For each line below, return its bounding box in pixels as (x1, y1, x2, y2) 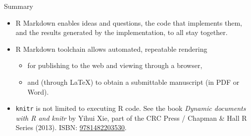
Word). (27, 86, 49, 97)
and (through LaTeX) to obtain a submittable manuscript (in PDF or (27, 76, 240, 87)
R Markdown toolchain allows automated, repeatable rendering (15, 43, 207, 54)
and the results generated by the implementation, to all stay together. (15, 27, 228, 37)
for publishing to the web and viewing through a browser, (27, 60, 202, 70)
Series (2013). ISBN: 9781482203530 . (15, 122, 127, 133)
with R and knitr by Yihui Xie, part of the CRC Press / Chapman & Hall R (15, 112, 247, 123)
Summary (4, 1, 33, 11)
